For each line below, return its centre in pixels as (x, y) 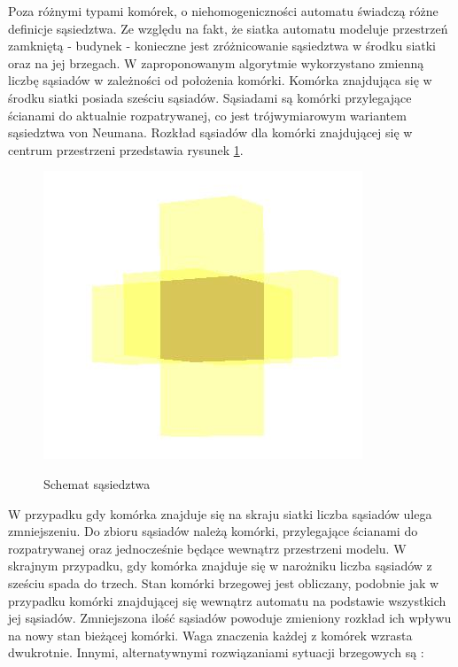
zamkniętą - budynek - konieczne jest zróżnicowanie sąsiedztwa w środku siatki (222, 46)
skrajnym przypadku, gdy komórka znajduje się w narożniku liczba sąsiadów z (220, 566)
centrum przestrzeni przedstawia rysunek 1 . (126, 149)
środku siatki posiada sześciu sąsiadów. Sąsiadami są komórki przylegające (210, 97)
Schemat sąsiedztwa (97, 483)
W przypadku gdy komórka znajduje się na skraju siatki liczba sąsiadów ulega (220, 513)
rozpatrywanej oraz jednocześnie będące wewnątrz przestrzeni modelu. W (207, 548)
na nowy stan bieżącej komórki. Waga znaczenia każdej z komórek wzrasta (210, 635)
